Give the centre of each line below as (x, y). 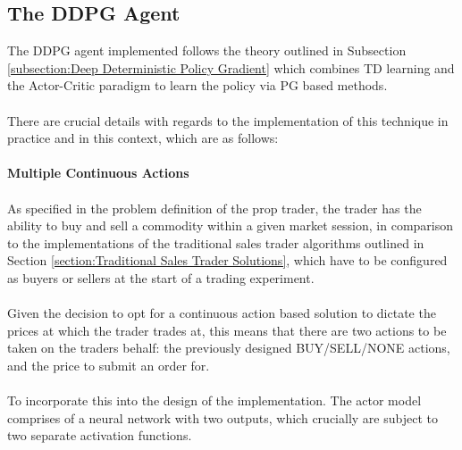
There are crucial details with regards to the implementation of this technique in (228, 120)
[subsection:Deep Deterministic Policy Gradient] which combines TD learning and (231, 67)
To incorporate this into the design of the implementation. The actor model (214, 400)
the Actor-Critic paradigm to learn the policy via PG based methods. (197, 85)
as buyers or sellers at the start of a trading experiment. (161, 277)
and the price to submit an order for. (109, 365)
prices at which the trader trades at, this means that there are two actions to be (227, 330)
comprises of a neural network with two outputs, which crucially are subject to (223, 417)
